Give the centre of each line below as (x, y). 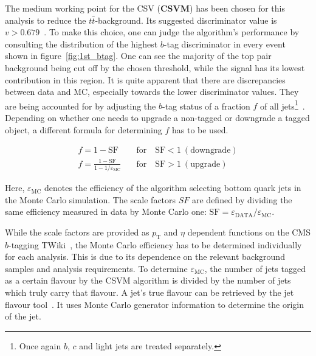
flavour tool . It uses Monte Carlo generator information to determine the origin (155, 304)
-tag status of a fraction (206, 106)
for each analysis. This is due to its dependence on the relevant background (145, 257)
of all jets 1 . (283, 105)
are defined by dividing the (242, 199)
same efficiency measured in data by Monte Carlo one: (106, 211)
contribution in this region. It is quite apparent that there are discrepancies (145, 79)
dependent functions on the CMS (249, 232)
